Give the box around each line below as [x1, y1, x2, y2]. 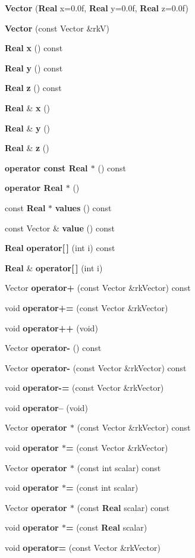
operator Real [5, 181, 63, 194]
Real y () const [5, 61, 63, 74]
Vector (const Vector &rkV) [5, 21, 109, 34]
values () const [55, 201, 112, 214]
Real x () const [5, 42, 63, 54]
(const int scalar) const [77, 461, 161, 474]
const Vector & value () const [5, 221, 115, 234]
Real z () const [5, 81, 62, 94]
